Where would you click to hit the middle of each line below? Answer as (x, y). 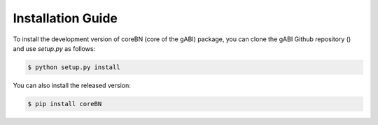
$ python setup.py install (74, 67)
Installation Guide (65, 18)
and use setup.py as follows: (54, 48)
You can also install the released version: (72, 85)
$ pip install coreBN (65, 104)
